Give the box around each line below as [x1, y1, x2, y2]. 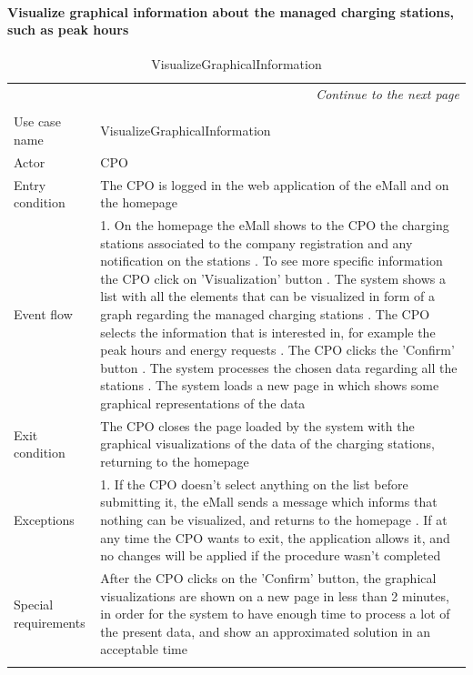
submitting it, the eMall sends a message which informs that [100, 492, 438, 511]
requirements [14, 613, 86, 632]
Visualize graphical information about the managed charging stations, [7, 2, 455, 21]
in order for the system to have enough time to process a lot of [100, 604, 450, 623]
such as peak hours [7, 20, 129, 39]
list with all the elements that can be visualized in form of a [100, 287, 436, 306]
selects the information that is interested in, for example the [100, 322, 436, 341]
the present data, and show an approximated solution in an [100, 621, 431, 640]
